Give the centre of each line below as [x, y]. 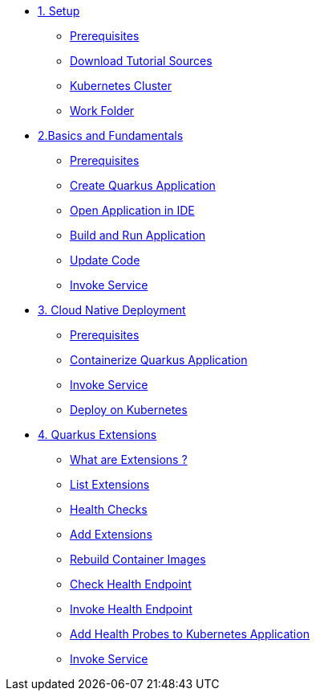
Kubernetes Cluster [121, 86]
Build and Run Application [138, 235]
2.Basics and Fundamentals [111, 135]
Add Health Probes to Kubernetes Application [190, 634]
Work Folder [102, 111]
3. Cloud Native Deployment [112, 310]
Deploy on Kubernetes [129, 410]
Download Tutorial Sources [141, 61]
